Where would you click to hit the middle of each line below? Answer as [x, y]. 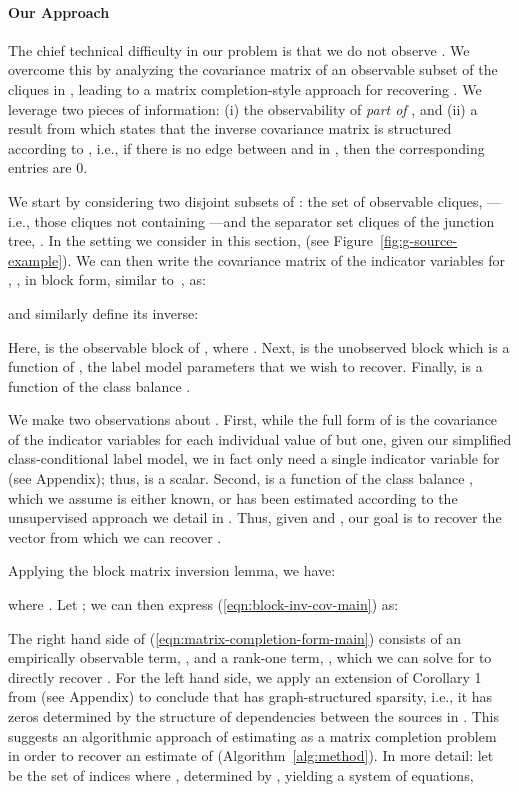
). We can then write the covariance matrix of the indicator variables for [283, 259]
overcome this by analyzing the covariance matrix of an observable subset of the [253, 69]
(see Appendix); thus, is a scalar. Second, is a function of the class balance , [240, 478]
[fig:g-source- [419, 240]
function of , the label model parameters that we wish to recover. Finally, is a [245, 366]
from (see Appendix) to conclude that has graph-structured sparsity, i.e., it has [250, 696]
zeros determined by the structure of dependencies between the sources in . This [253, 716]
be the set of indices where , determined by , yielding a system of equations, [241, 774]
